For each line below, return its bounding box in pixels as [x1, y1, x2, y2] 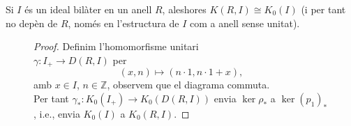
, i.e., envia [33, 106, 80, 120]
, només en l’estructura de [68, 15, 179, 30]
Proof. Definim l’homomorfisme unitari [33, 39, 199, 54]
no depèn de [6, 15, 58, 30]
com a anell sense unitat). [189, 15, 300, 30]
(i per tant [301, 2, 346, 16]
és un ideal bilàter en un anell [24, 2, 152, 16]
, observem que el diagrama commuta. [107, 77, 270, 92]
